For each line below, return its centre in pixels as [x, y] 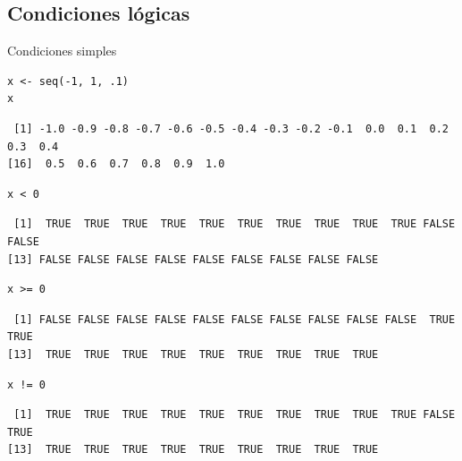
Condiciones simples [62, 51]
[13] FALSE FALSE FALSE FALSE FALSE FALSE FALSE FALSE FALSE [193, 259]
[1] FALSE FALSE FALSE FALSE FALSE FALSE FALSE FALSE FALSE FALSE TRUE [235, 319]
